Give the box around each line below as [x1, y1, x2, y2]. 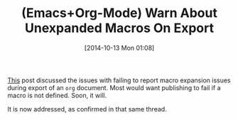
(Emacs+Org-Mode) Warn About [21, 5, 218, 21]
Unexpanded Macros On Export [24, 20, 215, 36]
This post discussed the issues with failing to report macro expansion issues [7, 76, 231, 84]
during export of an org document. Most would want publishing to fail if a [7, 83, 221, 92]
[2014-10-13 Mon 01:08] [84, 43, 155, 52]
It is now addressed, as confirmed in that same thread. [7, 104, 167, 113]
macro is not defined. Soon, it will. [7, 91, 107, 99]
